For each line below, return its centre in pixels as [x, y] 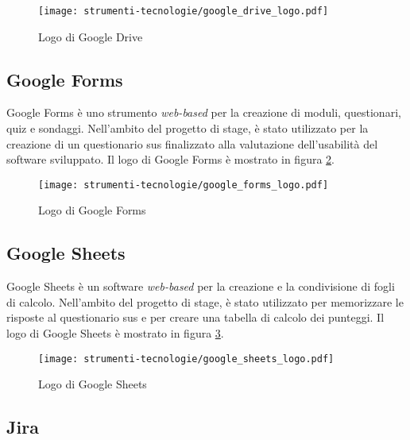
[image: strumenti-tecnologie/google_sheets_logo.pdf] [186, 359]
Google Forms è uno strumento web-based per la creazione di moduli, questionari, [204, 112]
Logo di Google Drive [91, 36]
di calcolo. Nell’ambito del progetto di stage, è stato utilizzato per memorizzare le [205, 301]
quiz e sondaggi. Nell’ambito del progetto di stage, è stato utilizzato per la [188, 128]
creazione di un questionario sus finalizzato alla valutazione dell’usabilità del [192, 143]
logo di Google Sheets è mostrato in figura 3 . [115, 333]
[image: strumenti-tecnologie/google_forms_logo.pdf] [184, 185]
